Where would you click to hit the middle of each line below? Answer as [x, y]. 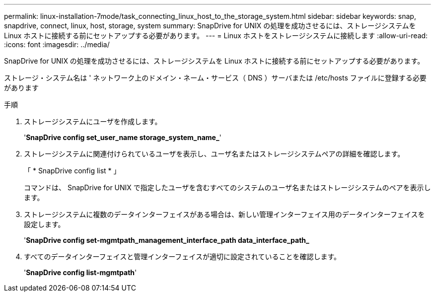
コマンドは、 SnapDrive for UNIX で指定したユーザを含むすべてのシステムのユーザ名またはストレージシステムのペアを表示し [227, 187]
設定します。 [44, 224]
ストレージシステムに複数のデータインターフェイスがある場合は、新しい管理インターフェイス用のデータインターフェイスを [224, 214]
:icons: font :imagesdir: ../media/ [57, 44]
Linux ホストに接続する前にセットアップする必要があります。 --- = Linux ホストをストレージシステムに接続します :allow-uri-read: [216, 36]
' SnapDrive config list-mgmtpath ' [80, 272]
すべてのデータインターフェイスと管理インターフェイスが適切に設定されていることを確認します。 [182, 257]
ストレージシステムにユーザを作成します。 [93, 121]
